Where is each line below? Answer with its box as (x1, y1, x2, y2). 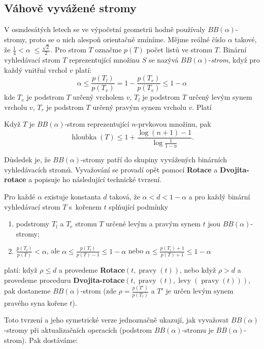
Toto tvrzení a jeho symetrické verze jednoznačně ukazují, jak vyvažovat (4, 314, 229, 325)
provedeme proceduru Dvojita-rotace (4, 274, 125, 285)
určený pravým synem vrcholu (92, 101, 186, 112)
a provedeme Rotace (58, 264, 125, 275)
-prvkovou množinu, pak (136, 119, 211, 129)
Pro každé (4, 191, 36, 201)
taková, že (109, 191, 140, 201)
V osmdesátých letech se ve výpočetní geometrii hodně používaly (4, 24, 206, 35)
